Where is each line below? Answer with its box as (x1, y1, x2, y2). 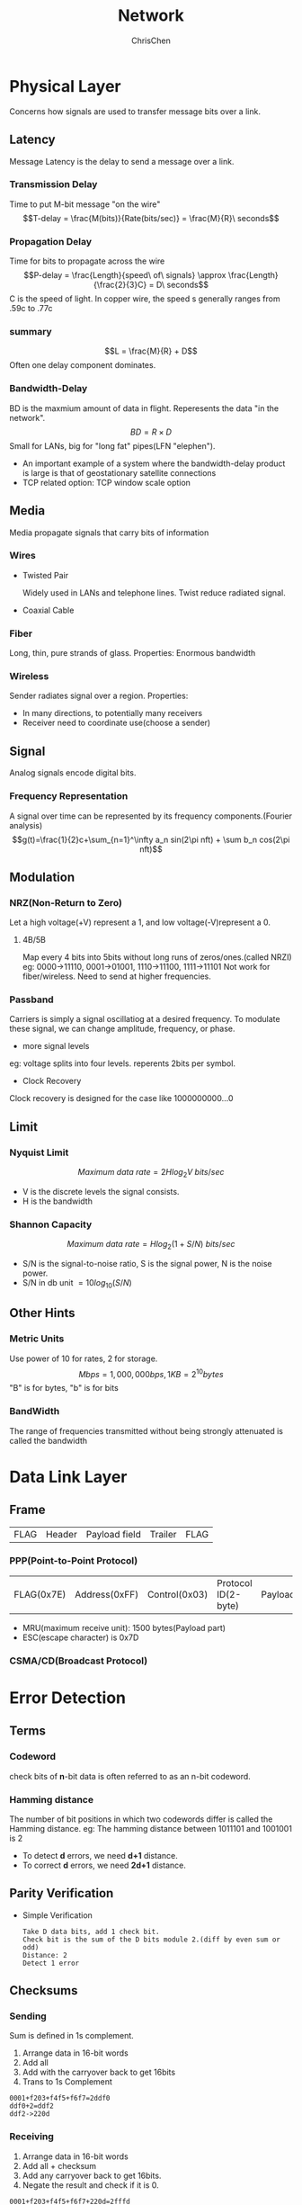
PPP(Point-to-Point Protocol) (9, 1555, 138, 1567)
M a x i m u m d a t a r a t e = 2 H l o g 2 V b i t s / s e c (77, 1167, 225, 1179)
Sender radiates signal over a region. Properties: (9, 690, 189, 702)
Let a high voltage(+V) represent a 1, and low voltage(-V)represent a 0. (9, 917, 271, 928)
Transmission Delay (9, 178, 98, 191)
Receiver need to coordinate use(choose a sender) (22, 717, 211, 729)
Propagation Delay (9, 235, 93, 247)
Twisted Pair (22, 569, 69, 580)
